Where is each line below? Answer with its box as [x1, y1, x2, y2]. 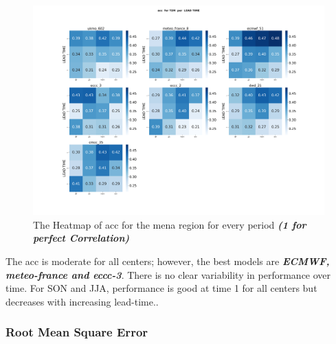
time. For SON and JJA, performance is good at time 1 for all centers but [5, 281, 317, 295]
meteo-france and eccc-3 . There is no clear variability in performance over [5, 267, 331, 282]
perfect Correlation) [33, 231, 130, 245]
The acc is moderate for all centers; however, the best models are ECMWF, [5, 253, 330, 268]
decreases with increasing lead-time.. [5, 294, 159, 308]
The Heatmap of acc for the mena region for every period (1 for [33, 217, 306, 231]
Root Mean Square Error [5, 323, 148, 341]
